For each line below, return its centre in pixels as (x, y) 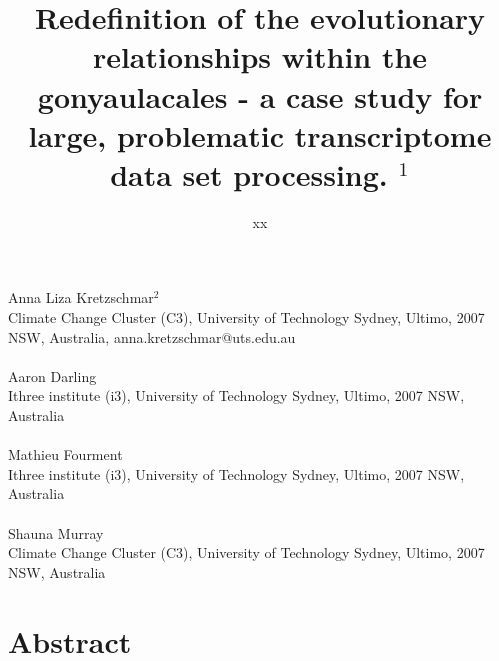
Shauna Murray (56, 532)
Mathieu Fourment (65, 454)
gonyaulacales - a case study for (260, 95)
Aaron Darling (52, 375)
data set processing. (249, 173)
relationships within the (260, 56)
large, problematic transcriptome (260, 134)
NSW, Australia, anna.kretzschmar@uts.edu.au (152, 336)
